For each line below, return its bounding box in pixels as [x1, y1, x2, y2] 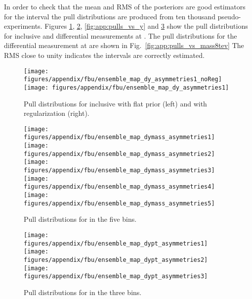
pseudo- [217, 11, 241, 21]
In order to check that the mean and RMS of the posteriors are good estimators [4, 1, 246, 11]
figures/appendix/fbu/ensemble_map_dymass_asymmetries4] [24, 183, 215, 191]
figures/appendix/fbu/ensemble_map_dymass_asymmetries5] [24, 199, 215, 207]
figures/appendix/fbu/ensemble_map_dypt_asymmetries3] [24, 273, 208, 280]
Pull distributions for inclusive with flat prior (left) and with [24, 98, 207, 108]
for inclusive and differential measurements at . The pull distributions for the [4, 30, 237, 41]
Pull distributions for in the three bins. [24, 287, 142, 297]
